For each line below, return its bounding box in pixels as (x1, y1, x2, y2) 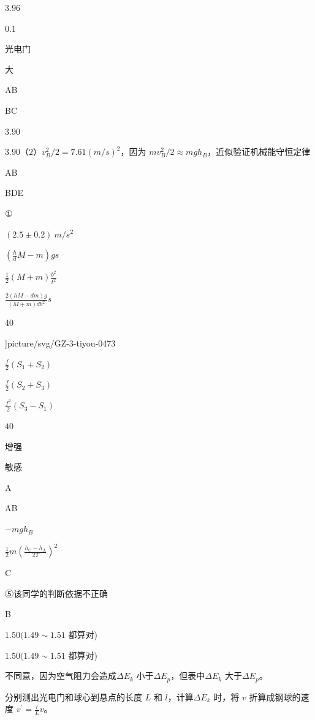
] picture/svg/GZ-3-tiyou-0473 (5, 336, 116, 349)
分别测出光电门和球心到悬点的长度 (5, 690, 142, 703)
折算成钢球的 (249, 690, 301, 703)
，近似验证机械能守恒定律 (207, 145, 311, 158)
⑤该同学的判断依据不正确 (5, 587, 108, 599)
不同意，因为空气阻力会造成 (5, 669, 116, 682)
